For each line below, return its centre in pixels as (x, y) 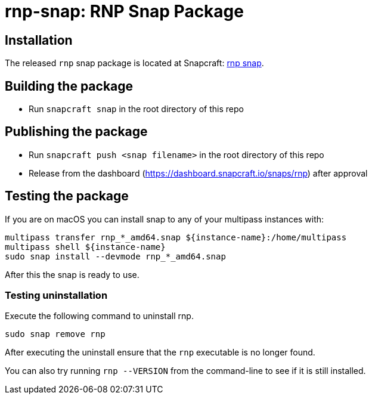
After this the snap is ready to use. (72, 274)
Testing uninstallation (56, 296)
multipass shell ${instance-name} (85, 247)
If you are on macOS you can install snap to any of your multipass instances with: (165, 219)
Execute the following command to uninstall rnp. (99, 316)
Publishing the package (76, 132)
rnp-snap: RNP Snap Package (124, 11)
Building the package (69, 86)
